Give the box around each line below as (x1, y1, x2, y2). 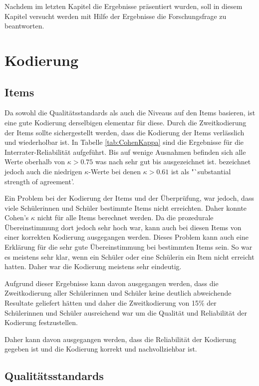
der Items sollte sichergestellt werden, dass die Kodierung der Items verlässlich (4, 127, 245, 137)
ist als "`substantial (171, 166, 231, 176)
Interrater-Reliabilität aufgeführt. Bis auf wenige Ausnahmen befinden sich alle (4, 146, 246, 157)
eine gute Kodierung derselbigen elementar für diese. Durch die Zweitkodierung (4, 117, 247, 127)
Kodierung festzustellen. (4, 317, 78, 328)
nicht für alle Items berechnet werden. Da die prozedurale (37, 212, 214, 223)
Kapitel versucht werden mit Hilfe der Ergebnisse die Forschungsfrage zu (4, 10, 227, 21)
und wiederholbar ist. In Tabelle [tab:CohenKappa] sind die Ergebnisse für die (4, 137, 244, 147)
